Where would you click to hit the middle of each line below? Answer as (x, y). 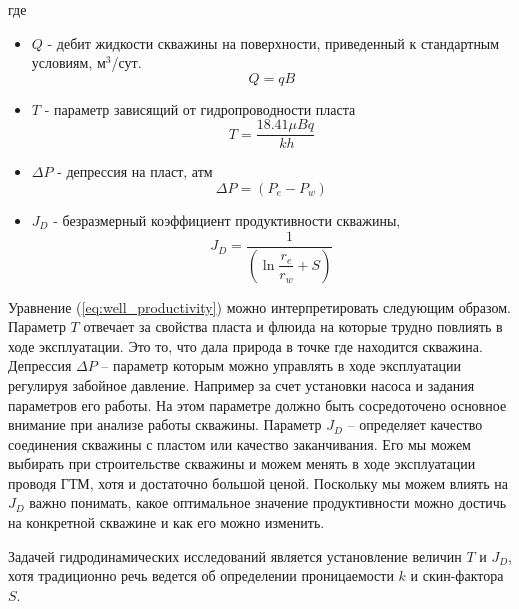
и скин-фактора (457, 575)
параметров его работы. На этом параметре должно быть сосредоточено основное (257, 404)
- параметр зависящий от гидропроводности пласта (200, 108)
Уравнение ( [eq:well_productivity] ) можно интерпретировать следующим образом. (259, 306)
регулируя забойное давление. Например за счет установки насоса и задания (241, 384)
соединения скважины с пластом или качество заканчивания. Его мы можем (239, 443)
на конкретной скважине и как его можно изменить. (166, 522)
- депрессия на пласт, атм (135, 171)
